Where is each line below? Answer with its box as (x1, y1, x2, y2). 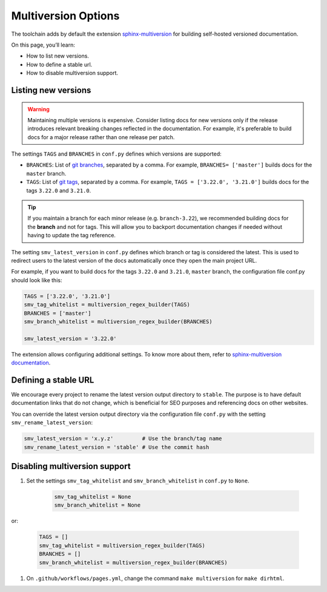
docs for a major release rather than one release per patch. (27, 133, 175, 140)
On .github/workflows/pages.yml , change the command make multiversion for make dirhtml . (26, 574, 285, 582)
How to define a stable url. (26, 61, 93, 68)
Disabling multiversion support (11, 461, 131, 472)
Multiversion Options (11, 9, 120, 22)
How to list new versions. (26, 52, 89, 60)
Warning (27, 105, 50, 113)
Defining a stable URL (11, 375, 94, 385)
